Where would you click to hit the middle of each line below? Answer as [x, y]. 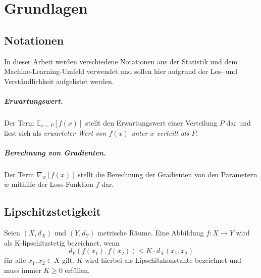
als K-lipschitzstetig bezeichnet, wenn [62, 242]
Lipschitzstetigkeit [53, 211]
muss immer [23, 270]
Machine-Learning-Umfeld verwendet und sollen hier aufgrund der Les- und [121, 71]
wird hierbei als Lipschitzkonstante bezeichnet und [163, 260]
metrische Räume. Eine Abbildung [151, 233]
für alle [15, 260]
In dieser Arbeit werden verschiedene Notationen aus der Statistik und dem [121, 61]
